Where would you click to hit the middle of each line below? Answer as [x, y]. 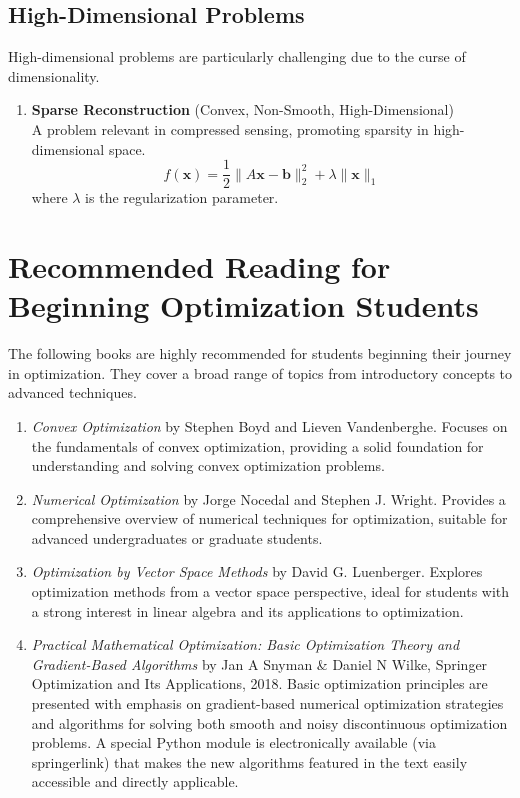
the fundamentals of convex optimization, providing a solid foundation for [257, 445]
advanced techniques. [72, 392]
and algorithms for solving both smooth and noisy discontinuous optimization [269, 722]
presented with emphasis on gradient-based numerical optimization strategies [267, 703]
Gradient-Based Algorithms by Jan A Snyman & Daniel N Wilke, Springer [259, 663]
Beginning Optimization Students [243, 305]
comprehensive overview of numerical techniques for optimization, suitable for [269, 518]
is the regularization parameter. [182, 197]
